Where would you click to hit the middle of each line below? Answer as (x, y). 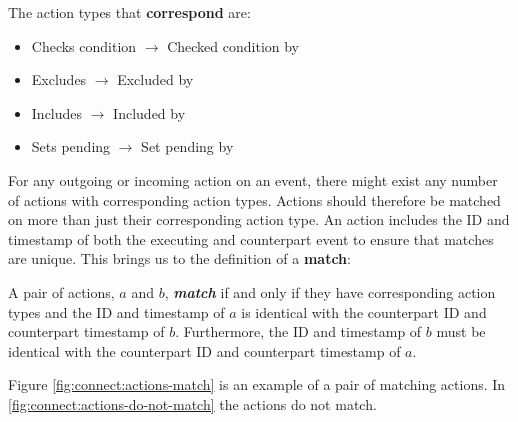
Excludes (59, 79)
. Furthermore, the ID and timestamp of (298, 331)
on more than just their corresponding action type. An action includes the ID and (259, 219)
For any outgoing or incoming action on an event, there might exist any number (253, 179)
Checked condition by (233, 45)
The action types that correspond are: (129, 12)
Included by (149, 112)
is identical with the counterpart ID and (364, 311)
